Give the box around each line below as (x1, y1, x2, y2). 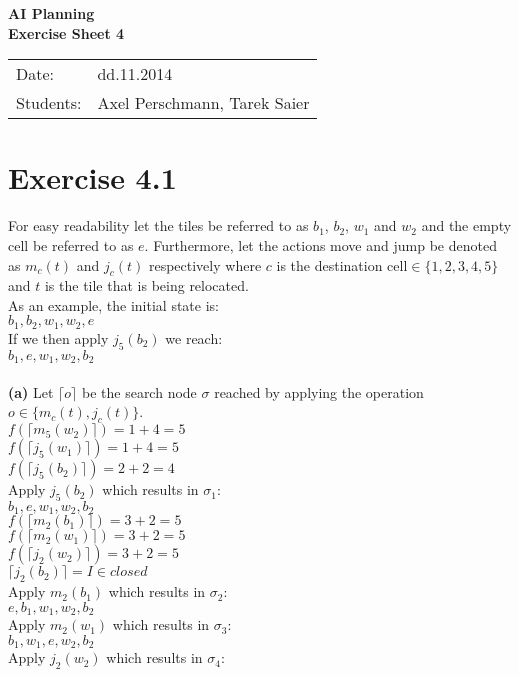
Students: (16, 91, 82, 115)
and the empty (421, 215, 512, 236)
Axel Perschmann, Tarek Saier (97, 91, 310, 115)
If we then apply (8, 327, 109, 348)
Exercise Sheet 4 (8, 22, 125, 43)
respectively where (148, 254, 262, 275)
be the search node (81, 381, 197, 402)
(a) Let (8, 381, 54, 402)
